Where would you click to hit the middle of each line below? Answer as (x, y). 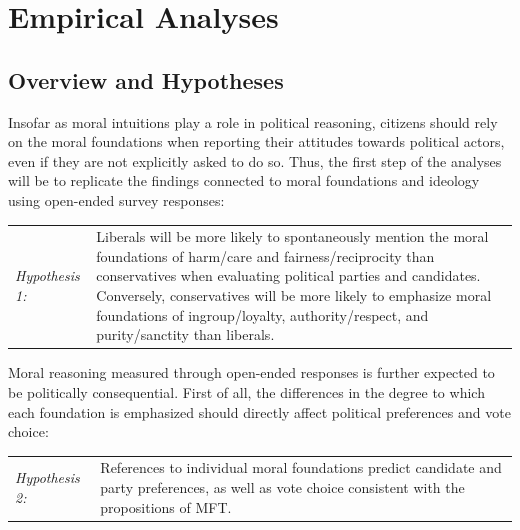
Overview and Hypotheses (146, 79)
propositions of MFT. (166, 506)
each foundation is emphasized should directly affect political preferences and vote (259, 411)
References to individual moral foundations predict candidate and (301, 467)
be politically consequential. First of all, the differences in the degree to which (246, 391)
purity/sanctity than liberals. (185, 334)
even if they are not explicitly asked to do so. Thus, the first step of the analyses (255, 160)
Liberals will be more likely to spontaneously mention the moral (292, 236)
